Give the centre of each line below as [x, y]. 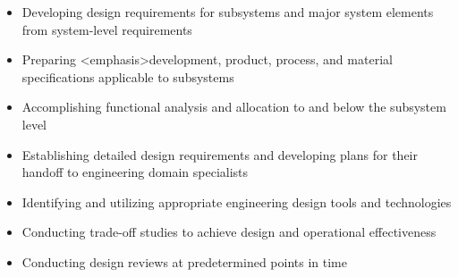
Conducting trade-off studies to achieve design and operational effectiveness [229, 232]
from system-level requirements [107, 29]
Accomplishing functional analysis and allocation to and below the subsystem [234, 107]
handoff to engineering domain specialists [135, 172]
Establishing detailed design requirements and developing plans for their [220, 154]
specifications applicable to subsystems [128, 76]
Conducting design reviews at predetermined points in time [184, 261]
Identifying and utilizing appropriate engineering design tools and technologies [237, 201]
